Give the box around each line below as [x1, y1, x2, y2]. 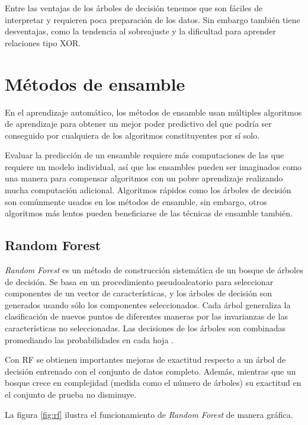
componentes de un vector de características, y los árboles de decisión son [5, 287, 272, 299]
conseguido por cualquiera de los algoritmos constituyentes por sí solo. [5, 129, 260, 141]
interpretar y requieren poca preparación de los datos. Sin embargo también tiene [5, 13, 300, 25]
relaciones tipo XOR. [5, 36, 81, 49]
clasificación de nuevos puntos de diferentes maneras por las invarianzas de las [5, 310, 288, 322]
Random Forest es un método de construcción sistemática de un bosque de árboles [5, 264, 303, 276]
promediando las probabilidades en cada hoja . [5, 333, 174, 346]
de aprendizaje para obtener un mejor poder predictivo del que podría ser [5, 117, 272, 130]
